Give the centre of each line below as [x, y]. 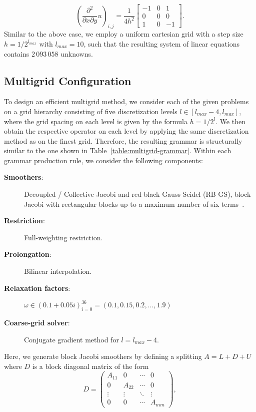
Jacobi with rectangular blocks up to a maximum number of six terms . [134, 203]
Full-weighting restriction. [63, 237]
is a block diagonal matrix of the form [90, 366]
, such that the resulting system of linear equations [162, 43]
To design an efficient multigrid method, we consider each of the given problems [126, 101]
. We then [230, 121]
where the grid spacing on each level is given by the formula [96, 121]
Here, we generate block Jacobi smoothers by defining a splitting [103, 356]
